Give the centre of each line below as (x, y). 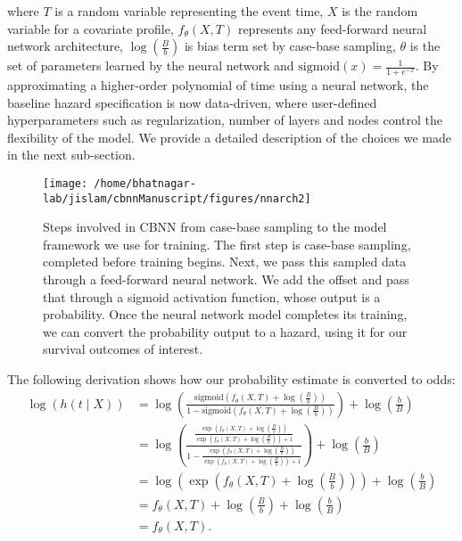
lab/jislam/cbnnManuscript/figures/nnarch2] (177, 198)
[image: (66, 183)
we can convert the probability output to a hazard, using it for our (225, 331)
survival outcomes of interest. (123, 349)
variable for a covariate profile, (91, 28)
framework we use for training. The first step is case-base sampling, (227, 244)
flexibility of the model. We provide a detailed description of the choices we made (229, 137)
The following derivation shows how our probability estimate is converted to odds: (231, 379)
